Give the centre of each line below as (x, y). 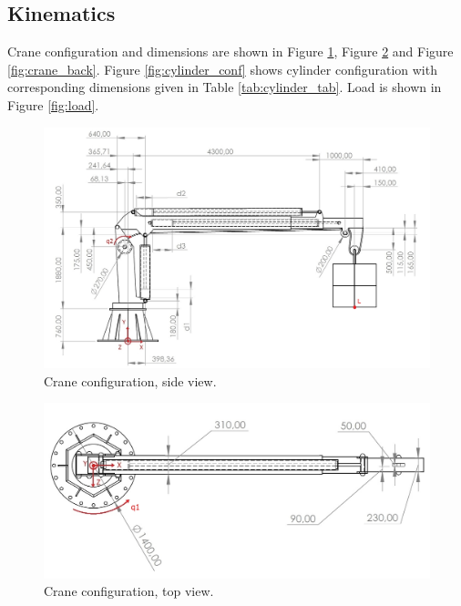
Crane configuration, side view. (130, 380)
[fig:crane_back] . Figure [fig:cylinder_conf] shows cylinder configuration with (222, 69)
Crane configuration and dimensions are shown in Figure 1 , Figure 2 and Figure (230, 51)
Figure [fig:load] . (53, 104)
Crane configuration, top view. (129, 591)
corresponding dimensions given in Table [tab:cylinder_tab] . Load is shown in (225, 87)
